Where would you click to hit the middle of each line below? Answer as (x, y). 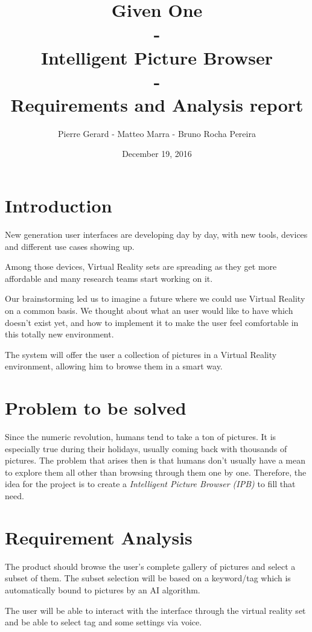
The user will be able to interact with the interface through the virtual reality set (155, 610)
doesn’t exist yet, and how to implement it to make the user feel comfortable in (152, 322)
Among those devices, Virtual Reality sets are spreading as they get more (141, 267)
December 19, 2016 (157, 154)
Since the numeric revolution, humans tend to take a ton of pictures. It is (141, 437)
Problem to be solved (96, 408)
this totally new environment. (59, 334)
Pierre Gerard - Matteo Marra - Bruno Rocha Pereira (157, 133)
